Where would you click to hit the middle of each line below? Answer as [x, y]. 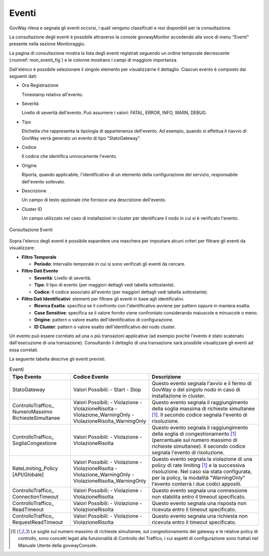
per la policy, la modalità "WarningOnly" [198, 477]
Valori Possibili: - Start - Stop [107, 390]
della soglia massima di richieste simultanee [203, 409]
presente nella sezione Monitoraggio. [47, 44]
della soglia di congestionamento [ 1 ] [194, 433]
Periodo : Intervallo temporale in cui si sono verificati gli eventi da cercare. [110, 264]
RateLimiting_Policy [35, 468]
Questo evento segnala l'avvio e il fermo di [202, 383]
